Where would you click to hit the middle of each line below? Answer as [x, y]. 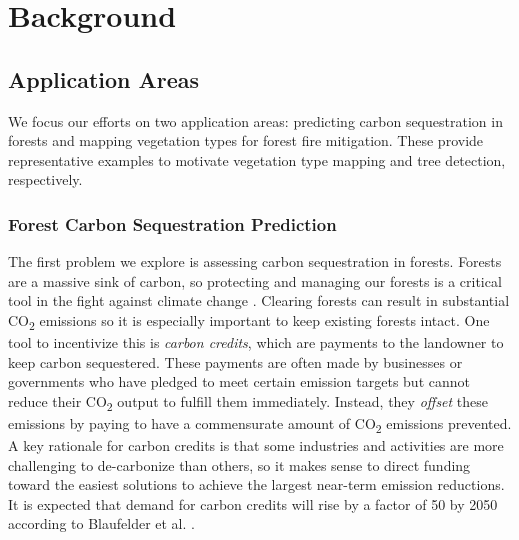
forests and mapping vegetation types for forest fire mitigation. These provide [246, 140]
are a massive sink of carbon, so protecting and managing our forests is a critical [255, 280]
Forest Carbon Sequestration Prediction [172, 223]
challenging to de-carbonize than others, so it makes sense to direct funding [239, 464]
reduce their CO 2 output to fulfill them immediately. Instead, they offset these [248, 402]
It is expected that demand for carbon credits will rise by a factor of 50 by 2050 [253, 503]
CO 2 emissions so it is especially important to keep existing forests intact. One [249, 321]
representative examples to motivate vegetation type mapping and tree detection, [257, 159]
